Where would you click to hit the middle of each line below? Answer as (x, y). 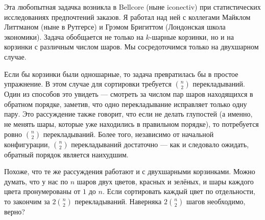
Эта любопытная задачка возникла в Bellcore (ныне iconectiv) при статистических (132, 7)
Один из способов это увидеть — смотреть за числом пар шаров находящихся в (129, 94)
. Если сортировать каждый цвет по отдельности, (179, 191)
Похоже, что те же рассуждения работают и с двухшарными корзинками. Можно (130, 171)
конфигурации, (27, 144)
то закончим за (27, 201)
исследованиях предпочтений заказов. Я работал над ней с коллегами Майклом (127, 17)
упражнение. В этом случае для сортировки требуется (88, 84)
